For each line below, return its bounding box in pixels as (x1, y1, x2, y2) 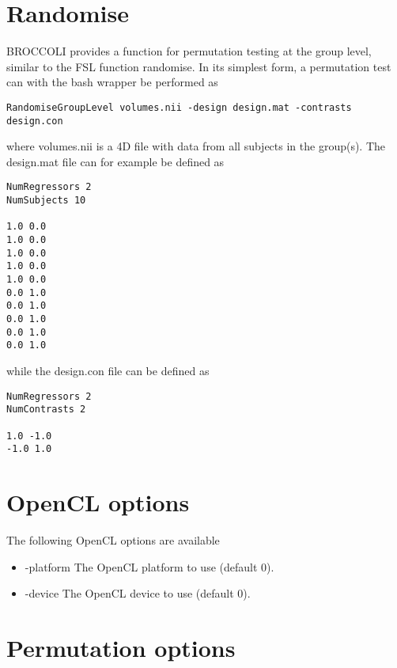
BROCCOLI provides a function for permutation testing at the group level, (6, 43, 372, 59)
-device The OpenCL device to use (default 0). (25, 585, 251, 602)
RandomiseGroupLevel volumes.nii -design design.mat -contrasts (6, 101, 352, 113)
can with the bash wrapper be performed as (6, 74, 218, 90)
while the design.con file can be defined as (6, 362, 210, 378)
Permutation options (6, 631, 236, 663)
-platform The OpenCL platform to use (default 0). (25, 558, 274, 575)
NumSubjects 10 (6, 195, 86, 207)
